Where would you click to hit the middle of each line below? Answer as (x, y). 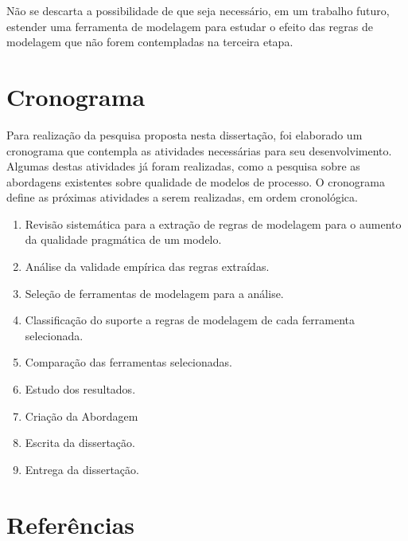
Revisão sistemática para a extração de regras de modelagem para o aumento (213, 223)
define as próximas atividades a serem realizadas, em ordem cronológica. (182, 197)
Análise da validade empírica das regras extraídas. (147, 267)
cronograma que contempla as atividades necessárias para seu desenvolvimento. (199, 150)
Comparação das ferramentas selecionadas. (128, 362)
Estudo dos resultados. (80, 389)
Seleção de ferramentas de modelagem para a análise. (154, 293)
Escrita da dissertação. (80, 443)
